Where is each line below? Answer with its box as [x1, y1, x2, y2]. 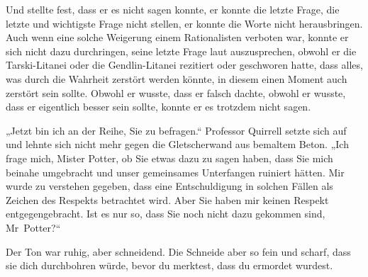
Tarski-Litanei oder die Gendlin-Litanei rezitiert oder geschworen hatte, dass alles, [6, 57, 363, 72]
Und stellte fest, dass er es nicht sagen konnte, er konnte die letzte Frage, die [6, 2, 340, 16]
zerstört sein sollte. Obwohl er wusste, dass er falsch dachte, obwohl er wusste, [6, 85, 346, 100]
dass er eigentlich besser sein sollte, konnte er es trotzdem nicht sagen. [6, 99, 311, 114]
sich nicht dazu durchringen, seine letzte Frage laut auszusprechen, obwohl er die [6, 43, 357, 58]
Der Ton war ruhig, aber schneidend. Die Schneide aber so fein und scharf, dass [6, 244, 351, 259]
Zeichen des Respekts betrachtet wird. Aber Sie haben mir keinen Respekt [6, 192, 329, 207]
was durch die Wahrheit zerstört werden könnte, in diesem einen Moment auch [6, 71, 347, 86]
